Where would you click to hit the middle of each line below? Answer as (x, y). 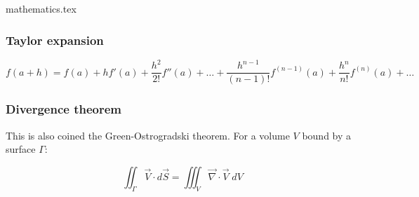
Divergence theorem (64, 109)
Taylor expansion (55, 40)
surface (21, 149)
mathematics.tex (41, 8)
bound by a (327, 135)
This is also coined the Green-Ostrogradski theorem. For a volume (148, 135)
